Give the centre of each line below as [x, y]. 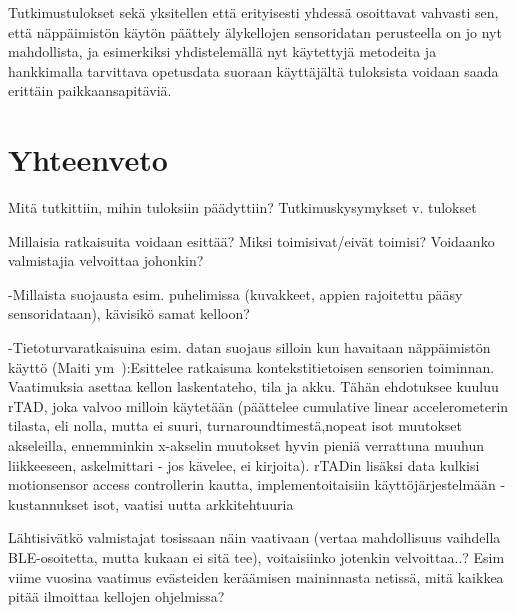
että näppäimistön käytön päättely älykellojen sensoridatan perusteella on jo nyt [255, 31]
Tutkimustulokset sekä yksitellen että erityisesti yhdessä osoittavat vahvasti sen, [253, 12]
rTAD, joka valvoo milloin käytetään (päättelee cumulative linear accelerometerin [258, 405]
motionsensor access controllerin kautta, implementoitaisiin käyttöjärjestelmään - [257, 484]
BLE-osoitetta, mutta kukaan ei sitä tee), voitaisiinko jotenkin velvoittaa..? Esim [256, 557]
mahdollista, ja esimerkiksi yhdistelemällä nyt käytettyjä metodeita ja [222, 51]
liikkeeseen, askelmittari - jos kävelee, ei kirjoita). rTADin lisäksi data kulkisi [244, 464]
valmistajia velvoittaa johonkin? [106, 260]
